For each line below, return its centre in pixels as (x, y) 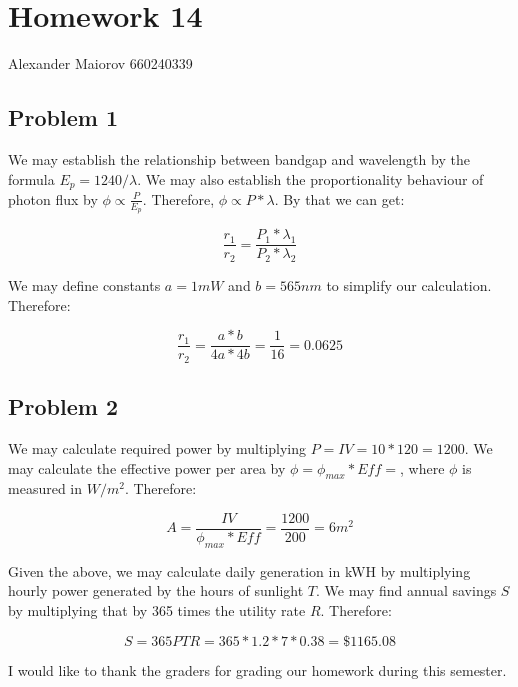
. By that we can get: (339, 198)
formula (31, 178)
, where (422, 467)
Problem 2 (63, 406)
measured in (45, 488)
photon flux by (53, 198)
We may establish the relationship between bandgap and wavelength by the (239, 158)
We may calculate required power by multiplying (157, 447)
